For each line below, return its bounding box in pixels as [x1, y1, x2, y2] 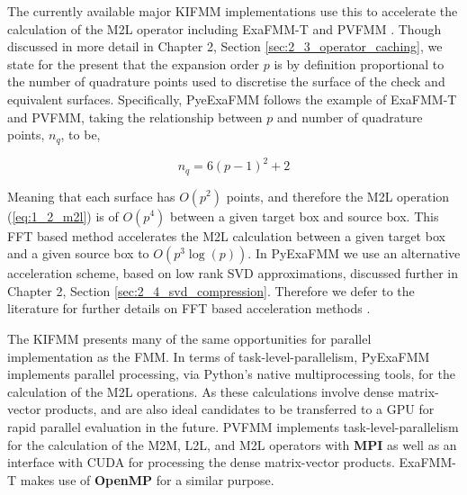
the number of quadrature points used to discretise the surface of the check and [7, 72, 445, 91]
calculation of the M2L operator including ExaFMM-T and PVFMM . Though [7, 19, 442, 38]
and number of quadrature [277, 107, 423, 126]
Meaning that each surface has [7, 186, 175, 205]
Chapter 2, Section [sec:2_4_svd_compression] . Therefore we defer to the [7, 281, 415, 300]
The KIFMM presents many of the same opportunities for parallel [7, 328, 372, 347]
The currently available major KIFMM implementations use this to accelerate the [7, 2, 458, 20]
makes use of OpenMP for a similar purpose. [20, 470, 274, 489]
